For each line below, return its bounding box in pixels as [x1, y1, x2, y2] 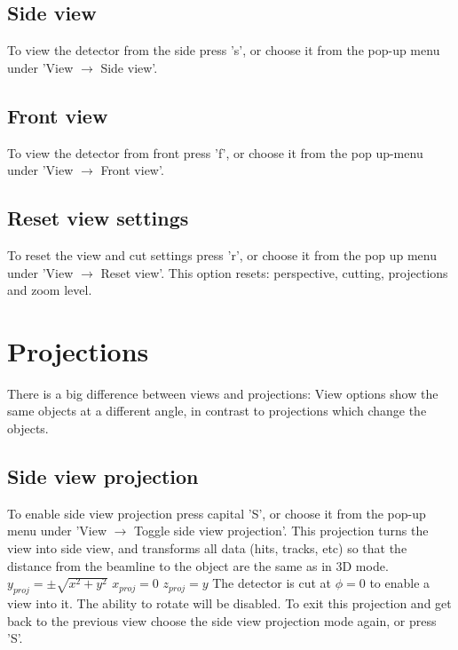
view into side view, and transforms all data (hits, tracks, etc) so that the [7, 539, 407, 558]
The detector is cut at [212, 574, 332, 592]
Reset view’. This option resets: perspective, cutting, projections [100, 263, 448, 281]
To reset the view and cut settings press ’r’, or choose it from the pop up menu [7, 245, 438, 264]
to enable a [369, 574, 430, 592]
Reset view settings [7, 204, 189, 232]
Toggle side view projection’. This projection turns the [134, 521, 429, 540]
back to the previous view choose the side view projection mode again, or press [7, 611, 437, 630]
